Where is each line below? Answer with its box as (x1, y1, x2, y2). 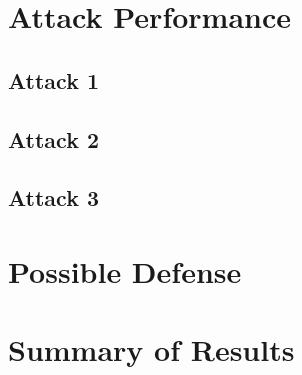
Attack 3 (8, 182, 100, 213)
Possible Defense (8, 250, 242, 291)
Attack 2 (8, 123, 100, 154)
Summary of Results (8, 329, 295, 370)
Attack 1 (8, 64, 100, 95)
